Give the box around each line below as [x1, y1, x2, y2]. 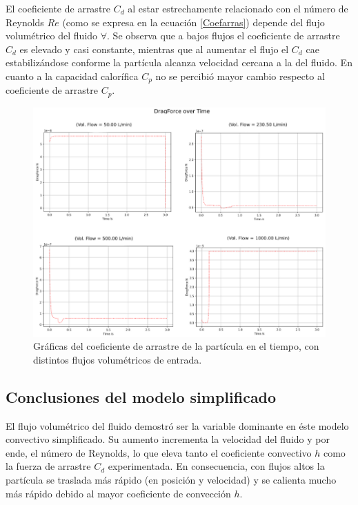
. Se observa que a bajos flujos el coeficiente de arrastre [107, 28, 340, 43]
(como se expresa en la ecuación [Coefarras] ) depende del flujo [62, 14, 325, 29]
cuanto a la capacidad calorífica [6, 68, 139, 83]
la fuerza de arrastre [6, 459, 91, 473]
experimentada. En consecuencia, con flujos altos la [108, 459, 325, 473]
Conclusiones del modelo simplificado [6, 386, 277, 407]
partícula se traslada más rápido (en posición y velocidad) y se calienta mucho [6, 472, 337, 486]
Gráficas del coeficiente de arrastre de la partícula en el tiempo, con [33, 339, 319, 353]
